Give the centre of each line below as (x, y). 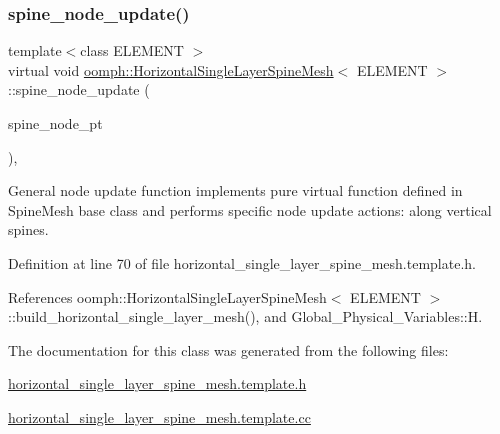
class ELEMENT (132, 50)
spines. (28, 229)
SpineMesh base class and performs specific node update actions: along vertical (250, 209)
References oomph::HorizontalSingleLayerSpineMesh (167, 296)
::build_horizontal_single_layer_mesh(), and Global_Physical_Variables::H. (245, 316)
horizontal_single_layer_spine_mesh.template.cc (159, 416)
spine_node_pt (55, 123)
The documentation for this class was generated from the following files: (228, 349)
